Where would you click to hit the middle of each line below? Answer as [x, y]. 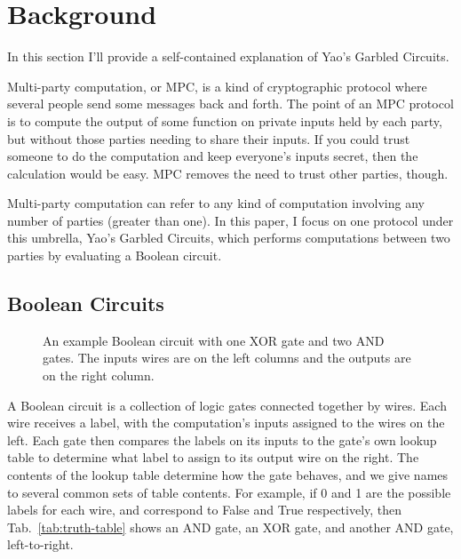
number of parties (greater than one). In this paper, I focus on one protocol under [230, 220]
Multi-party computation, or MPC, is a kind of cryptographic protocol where [217, 86]
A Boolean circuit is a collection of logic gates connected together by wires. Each [227, 405]
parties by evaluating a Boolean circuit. [115, 256]
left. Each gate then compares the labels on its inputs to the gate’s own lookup [222, 439]
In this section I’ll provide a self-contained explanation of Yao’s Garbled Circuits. [228, 56]
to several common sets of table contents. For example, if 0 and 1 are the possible [229, 492]
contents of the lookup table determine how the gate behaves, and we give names [228, 475]
